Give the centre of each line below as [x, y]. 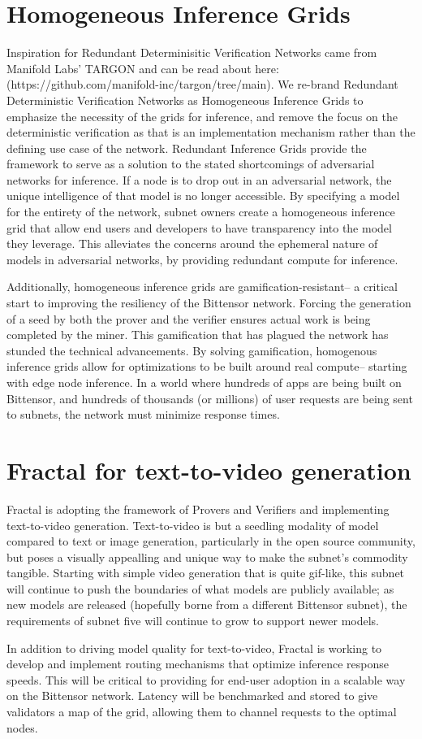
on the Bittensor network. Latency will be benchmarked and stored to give [192, 696]
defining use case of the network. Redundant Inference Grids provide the [187, 148]
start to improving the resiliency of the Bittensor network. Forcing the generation [209, 303]
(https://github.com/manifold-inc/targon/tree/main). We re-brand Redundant [202, 84]
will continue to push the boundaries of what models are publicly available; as [200, 588]
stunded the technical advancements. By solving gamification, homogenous [192, 350]
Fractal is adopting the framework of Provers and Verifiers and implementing [198, 509]
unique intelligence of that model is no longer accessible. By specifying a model [203, 196]
